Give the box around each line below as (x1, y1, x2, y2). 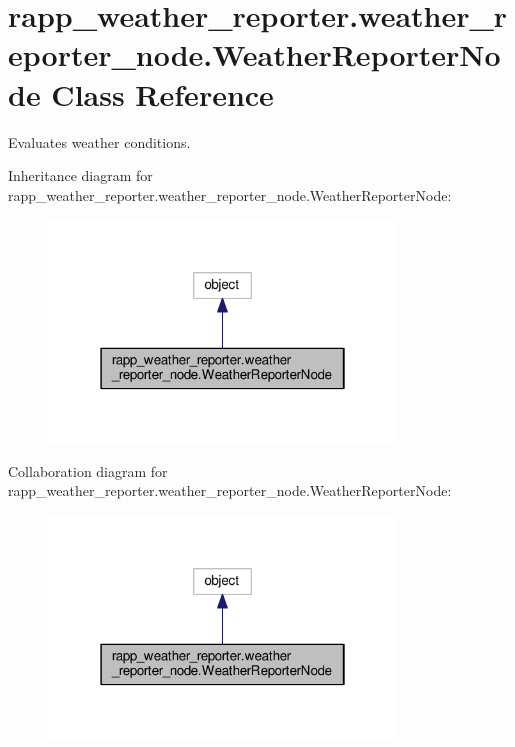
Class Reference (51, 73, 274, 114)
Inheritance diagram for (8, 165, 153, 186)
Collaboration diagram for (8, 460, 168, 481)
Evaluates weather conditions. (8, 131, 191, 152)
